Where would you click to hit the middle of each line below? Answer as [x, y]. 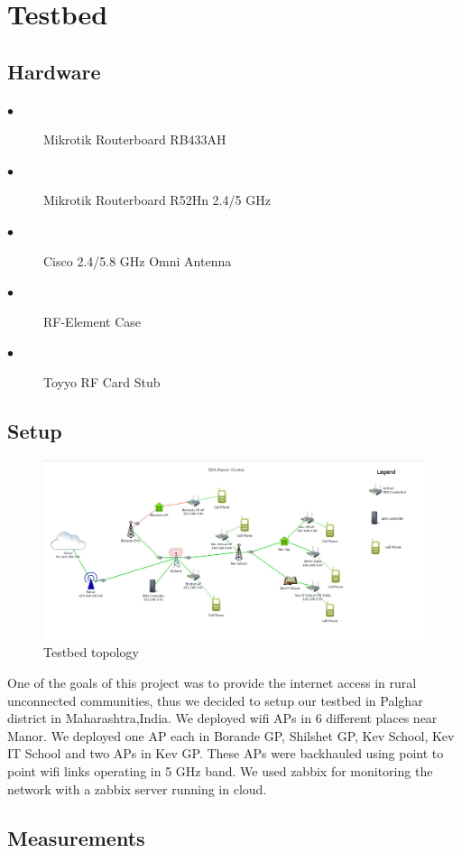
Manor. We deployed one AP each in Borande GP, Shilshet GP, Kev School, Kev [231, 735]
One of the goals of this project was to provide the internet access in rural [212, 683]
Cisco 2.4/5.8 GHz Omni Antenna [138, 260]
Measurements [76, 837]
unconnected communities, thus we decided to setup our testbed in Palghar [215, 700]
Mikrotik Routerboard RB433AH [135, 139]
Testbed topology [91, 652]
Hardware [54, 71]
